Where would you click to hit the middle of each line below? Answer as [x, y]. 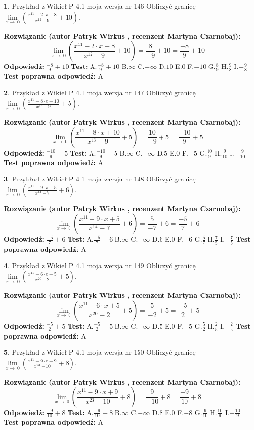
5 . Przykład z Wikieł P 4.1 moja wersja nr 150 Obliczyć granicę [100, 352]
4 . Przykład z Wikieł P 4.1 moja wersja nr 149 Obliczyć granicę [100, 265]
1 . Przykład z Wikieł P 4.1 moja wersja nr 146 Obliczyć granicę [100, 6]
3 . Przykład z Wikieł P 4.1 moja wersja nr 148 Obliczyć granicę [100, 179]
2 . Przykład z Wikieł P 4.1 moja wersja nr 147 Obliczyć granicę [100, 92]
